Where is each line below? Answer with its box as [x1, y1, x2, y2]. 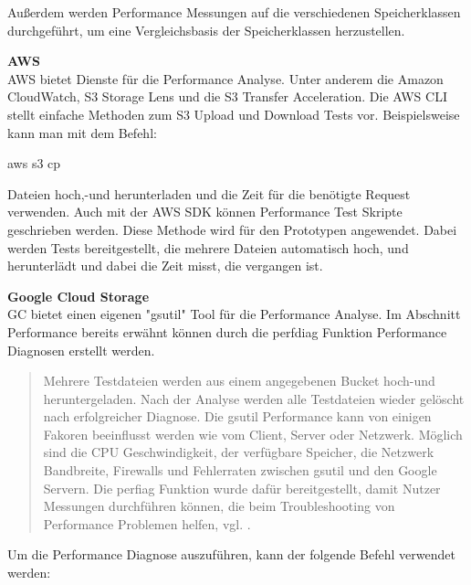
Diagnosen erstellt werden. [7, 340, 155, 359]
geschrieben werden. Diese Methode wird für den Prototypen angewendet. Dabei [7, 219, 457, 239]
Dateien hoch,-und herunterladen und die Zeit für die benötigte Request [7, 184, 411, 203]
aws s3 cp [7, 154, 61, 173]
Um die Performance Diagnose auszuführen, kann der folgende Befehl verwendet [7, 545, 455, 564]
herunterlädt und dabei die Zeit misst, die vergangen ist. [7, 256, 323, 275]
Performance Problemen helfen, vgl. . [43, 514, 251, 533]
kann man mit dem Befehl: [7, 122, 157, 142]
